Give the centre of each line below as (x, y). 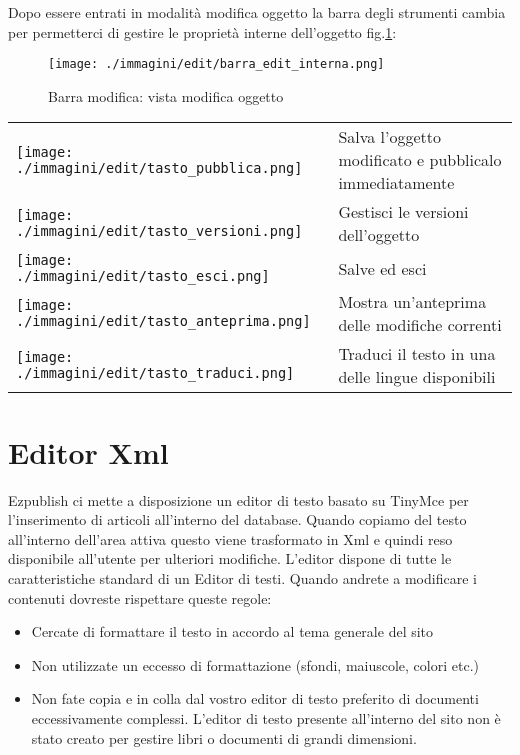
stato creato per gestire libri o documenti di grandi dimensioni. (224, 737)
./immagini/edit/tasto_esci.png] (143, 276)
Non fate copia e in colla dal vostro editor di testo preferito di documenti (255, 698)
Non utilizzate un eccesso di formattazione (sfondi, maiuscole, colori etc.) (255, 664)
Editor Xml (88, 451)
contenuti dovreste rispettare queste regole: (140, 597)
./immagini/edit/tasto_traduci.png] (155, 373)
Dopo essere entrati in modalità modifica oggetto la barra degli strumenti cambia (257, 12)
